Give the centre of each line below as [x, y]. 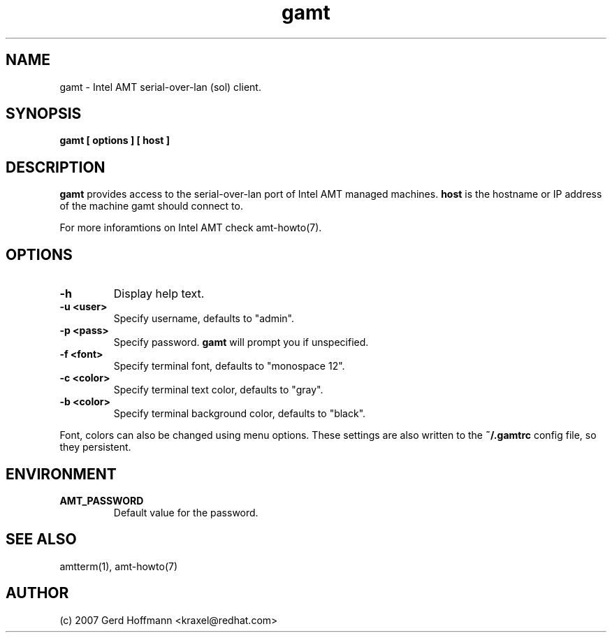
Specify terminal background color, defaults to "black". [240, 414]
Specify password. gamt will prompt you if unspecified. [241, 342]
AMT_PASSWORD [102, 500]
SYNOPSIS [44, 114]
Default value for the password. [186, 512]
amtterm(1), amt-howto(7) [119, 566]
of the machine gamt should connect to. [151, 206]
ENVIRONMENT [61, 474]
